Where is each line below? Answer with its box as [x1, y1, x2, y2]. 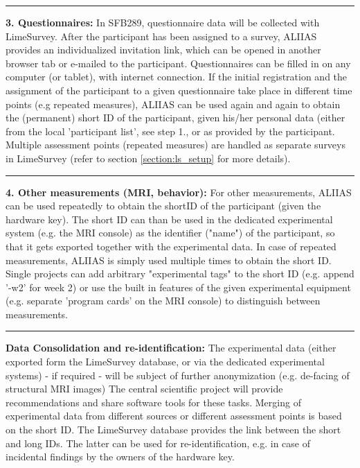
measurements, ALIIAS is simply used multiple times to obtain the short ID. [6, 252, 332, 267]
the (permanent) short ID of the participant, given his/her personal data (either [6, 110, 345, 125]
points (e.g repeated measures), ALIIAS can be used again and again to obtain [6, 96, 341, 111]
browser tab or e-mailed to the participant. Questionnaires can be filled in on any [6, 55, 351, 70]
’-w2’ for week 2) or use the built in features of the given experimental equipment [6, 279, 351, 294]
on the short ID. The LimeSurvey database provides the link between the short [6, 422, 341, 437]
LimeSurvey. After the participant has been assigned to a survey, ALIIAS [6, 28, 317, 43]
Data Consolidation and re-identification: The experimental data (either [6, 340, 336, 355]
